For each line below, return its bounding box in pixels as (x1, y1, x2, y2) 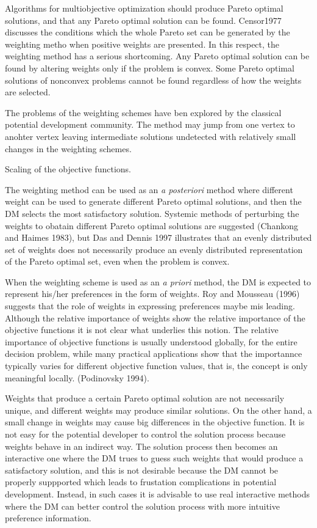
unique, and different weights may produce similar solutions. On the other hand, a (5, 403, 312, 416)
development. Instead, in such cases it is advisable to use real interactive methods (5, 487, 310, 500)
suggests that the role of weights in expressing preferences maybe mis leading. (5, 299, 295, 312)
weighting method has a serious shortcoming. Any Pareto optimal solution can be (5, 50, 310, 62)
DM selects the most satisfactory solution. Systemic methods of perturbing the (5, 207, 299, 219)
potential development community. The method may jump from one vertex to (5, 118, 295, 131)
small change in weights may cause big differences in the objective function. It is (5, 416, 305, 428)
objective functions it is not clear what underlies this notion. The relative (5, 323, 279, 336)
